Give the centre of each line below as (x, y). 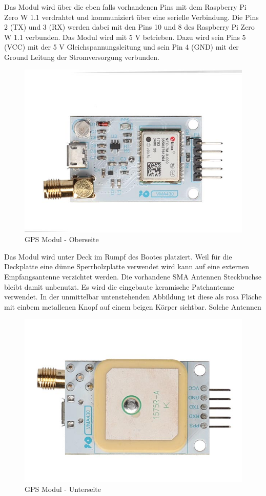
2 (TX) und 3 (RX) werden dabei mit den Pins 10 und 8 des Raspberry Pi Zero (129, 27)
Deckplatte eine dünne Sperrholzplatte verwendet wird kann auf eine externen (127, 266)
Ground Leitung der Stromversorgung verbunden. (82, 57)
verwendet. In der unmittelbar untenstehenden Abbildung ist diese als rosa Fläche (133, 297)
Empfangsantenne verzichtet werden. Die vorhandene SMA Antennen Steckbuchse (133, 276)
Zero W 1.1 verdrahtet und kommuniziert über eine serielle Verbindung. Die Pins (131, 17)
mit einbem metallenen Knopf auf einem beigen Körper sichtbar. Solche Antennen (133, 306)
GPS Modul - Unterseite (63, 489)
